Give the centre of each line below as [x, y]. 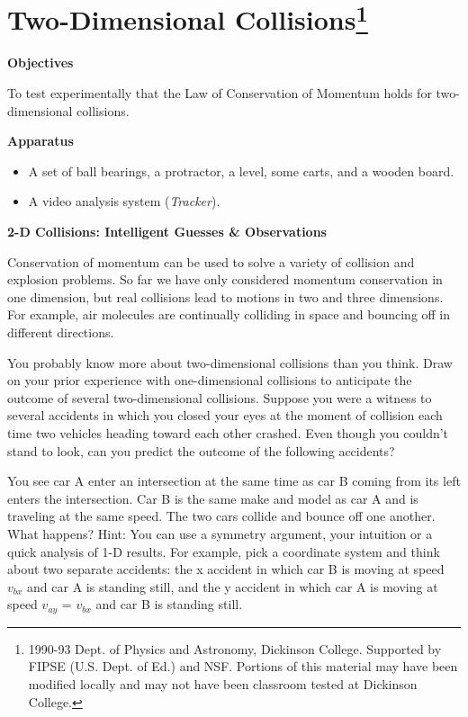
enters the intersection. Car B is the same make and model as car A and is [213, 498]
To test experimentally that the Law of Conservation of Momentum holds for [220, 93]
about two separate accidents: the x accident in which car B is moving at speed [226, 569]
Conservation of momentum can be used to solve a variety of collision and [211, 261]
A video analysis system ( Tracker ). [124, 201]
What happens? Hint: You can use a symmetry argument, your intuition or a [220, 533]
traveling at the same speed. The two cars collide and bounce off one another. [221, 516]
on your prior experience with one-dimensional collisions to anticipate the [210, 380]
